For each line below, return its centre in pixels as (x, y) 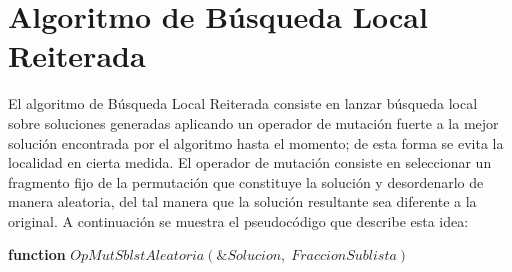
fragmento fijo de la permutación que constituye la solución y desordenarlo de (246, 181)
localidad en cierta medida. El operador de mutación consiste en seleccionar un (250, 162)
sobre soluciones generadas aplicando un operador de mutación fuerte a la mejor (253, 122)
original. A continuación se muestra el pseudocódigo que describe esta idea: (238, 220)
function (37, 254)
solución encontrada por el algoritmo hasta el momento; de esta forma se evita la (256, 142)
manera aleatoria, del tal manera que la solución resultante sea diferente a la (242, 201)
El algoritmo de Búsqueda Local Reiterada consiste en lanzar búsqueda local (243, 103)
